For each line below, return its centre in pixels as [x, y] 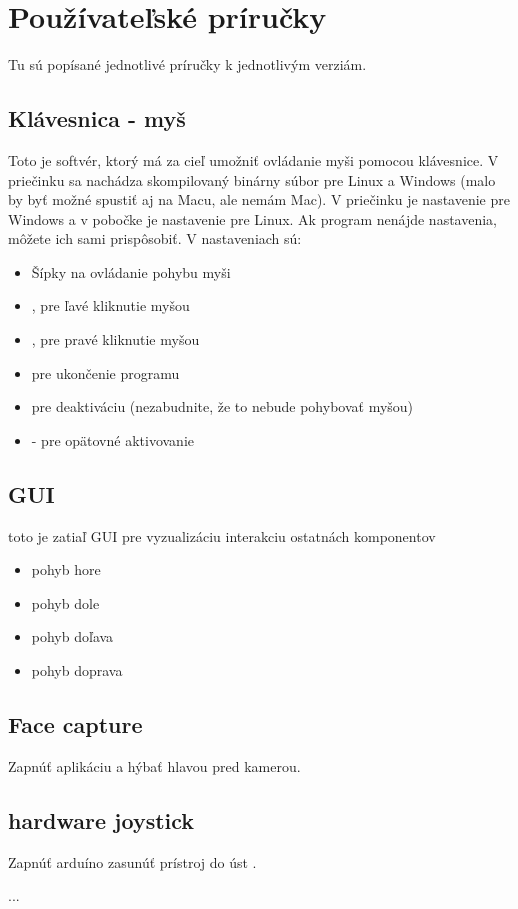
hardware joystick [101, 819]
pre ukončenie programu [105, 372]
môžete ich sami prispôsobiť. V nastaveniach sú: [155, 238]
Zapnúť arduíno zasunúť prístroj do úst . [132, 861]
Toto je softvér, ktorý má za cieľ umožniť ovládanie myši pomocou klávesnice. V [253, 159]
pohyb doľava [72, 636]
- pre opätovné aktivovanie [113, 439]
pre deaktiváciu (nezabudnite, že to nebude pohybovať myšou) [222, 406]
